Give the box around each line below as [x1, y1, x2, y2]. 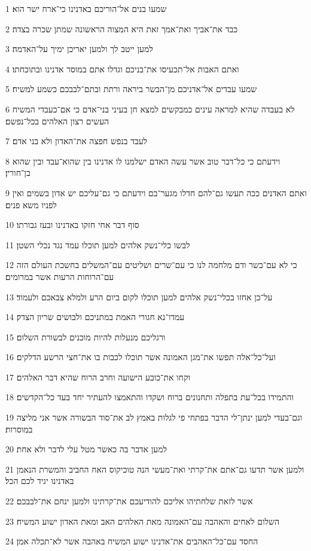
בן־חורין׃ [5, 166, 31, 179]
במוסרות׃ [5, 422, 33, 435]
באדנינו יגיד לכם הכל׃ [5, 474, 74, 487]
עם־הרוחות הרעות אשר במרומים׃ [5, 270, 114, 282]
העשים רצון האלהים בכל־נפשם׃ [5, 114, 109, 127]
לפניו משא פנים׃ [5, 198, 57, 211]
